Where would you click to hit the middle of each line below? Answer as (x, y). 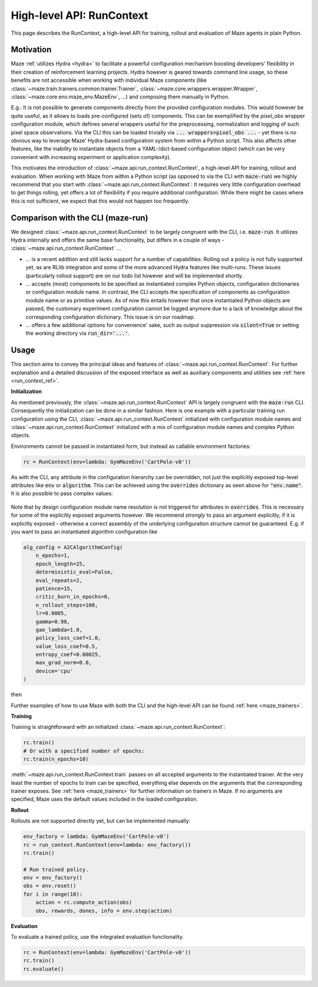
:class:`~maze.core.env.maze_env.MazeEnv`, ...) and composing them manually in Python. (120, 97)
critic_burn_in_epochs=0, (73, 597)
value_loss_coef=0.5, (67, 646)
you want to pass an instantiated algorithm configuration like (84, 532)
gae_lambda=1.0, (59, 630)
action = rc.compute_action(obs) (84, 902)
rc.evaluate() (44, 969)
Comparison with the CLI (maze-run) (79, 218)
